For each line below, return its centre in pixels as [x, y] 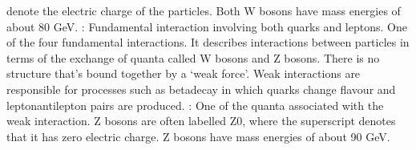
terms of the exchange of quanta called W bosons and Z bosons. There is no [193, 57]
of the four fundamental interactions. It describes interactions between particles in [208, 42]
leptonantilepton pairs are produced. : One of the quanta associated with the [195, 105]
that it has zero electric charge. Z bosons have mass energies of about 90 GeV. [198, 136]
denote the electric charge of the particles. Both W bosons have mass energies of [204, 10]
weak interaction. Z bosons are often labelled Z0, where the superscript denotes [201, 121]
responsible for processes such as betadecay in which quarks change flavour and [201, 89]
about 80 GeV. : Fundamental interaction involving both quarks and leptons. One [207, 26]
